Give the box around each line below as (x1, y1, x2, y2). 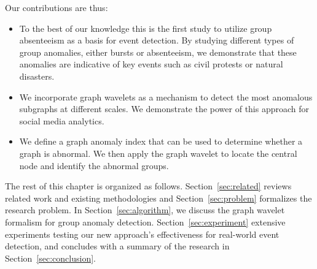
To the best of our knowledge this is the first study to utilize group (19, 21, 272, 34)
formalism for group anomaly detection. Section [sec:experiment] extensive (5, 215, 286, 228)
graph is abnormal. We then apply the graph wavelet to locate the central (19, 146, 297, 159)
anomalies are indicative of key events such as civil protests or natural (19, 58, 283, 70)
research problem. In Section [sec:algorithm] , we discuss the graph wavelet (5, 203, 285, 216)
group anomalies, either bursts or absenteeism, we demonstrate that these (19, 45, 297, 58)
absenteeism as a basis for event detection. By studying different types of (19, 34, 294, 47)
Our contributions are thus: (5, 1, 108, 13)
